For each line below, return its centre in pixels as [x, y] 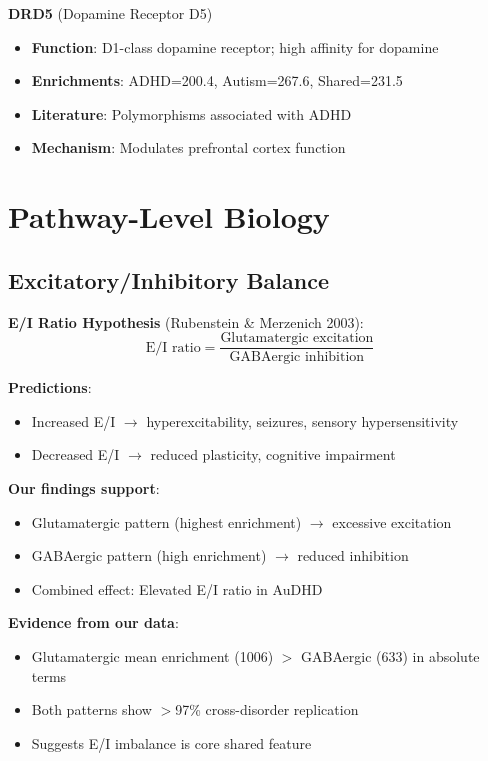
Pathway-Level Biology [169, 216]
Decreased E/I [75, 454]
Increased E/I [73, 420]
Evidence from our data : [93, 622]
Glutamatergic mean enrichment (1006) [152, 655]
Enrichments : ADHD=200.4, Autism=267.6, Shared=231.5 [217, 80]
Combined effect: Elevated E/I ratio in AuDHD [177, 588]
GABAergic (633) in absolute [390, 655]
